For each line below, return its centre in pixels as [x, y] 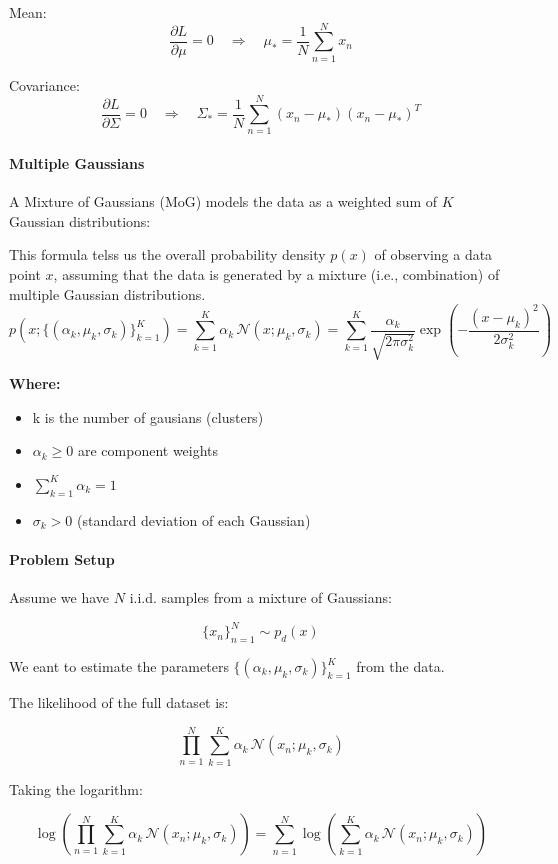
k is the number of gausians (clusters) [148, 416]
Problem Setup [62, 558]
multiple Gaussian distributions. [107, 293]
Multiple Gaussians [77, 163]
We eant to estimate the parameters [119, 666]
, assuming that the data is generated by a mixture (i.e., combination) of [276, 274]
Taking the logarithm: [76, 788]
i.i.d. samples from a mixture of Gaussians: [260, 597]
